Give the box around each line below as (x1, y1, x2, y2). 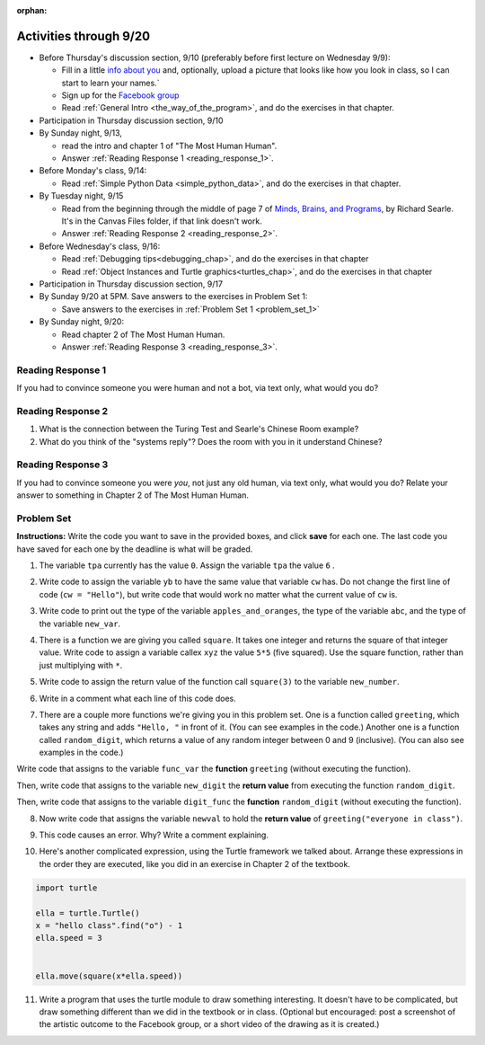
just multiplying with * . (39, 660, 123, 670)
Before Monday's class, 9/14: (39, 165, 147, 176)
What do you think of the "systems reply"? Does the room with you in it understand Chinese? (39, 436, 383, 447)
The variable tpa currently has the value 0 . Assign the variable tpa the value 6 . (39, 560, 336, 571)
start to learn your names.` (61, 77, 160, 88)
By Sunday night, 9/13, (39, 128, 123, 138)
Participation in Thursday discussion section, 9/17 (39, 279, 224, 289)
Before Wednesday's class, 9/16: (39, 241, 161, 252)
